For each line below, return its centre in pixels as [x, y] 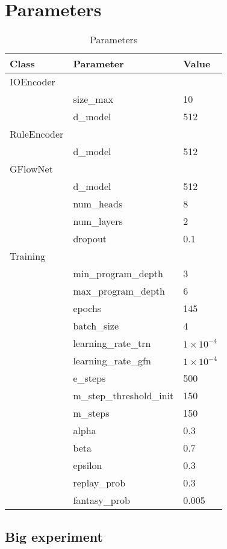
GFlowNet [31, 169]
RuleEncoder [37, 134]
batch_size [96, 326]
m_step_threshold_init [123, 396]
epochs [87, 308]
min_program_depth [118, 274]
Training [28, 256]
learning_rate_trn [112, 343]
